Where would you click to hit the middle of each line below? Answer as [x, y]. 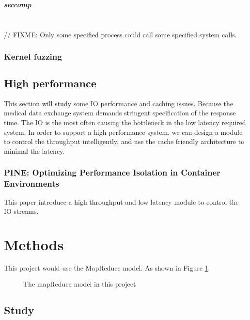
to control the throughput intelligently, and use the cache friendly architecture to [124, 141]
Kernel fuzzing [33, 56]
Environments [32, 184]
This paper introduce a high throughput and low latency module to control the [121, 201]
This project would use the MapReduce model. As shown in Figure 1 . [107, 267]
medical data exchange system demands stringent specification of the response [120, 113]
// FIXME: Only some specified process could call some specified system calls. [120, 35]
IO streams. [21, 211]
